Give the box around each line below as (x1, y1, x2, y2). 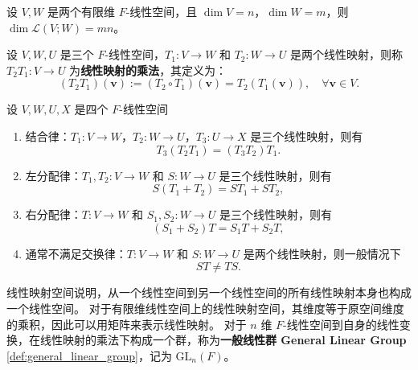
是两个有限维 (47, 3, 115, 19)
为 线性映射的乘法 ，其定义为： (69, 61, 227, 78)
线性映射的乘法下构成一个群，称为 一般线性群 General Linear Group (39, 331, 407, 348)
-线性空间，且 (125, 3, 198, 19)
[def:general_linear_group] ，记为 (6, 347, 172, 364)
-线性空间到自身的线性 (283, 315, 400, 332)
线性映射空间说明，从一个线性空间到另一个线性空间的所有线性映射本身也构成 (6, 284, 412, 301)
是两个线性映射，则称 (289, 46, 403, 63)
